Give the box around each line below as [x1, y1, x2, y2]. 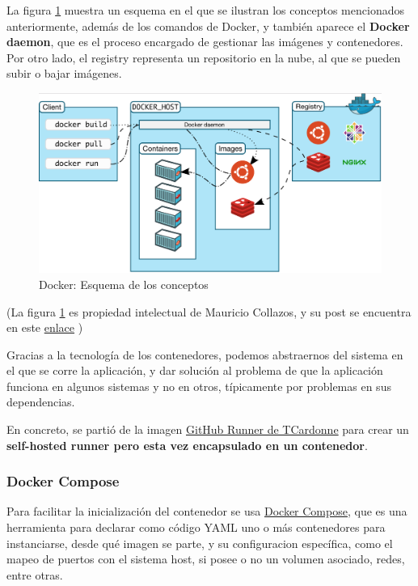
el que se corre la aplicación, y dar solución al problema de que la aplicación [6, 362, 383, 379]
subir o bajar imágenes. [6, 65, 122, 82]
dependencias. [6, 393, 75, 410]
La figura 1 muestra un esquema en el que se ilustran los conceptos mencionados [6, 2, 404, 18]
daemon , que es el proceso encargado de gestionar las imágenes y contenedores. [6, 33, 403, 50]
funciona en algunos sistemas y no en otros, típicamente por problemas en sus [6, 377, 391, 394]
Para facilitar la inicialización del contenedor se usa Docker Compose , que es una [6, 503, 407, 520]
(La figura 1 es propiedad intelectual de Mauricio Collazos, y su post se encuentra [6, 303, 412, 320]
